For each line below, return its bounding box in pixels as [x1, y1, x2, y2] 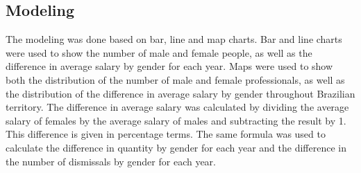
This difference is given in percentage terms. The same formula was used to [6, 127, 326, 141]
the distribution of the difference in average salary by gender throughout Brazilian [6, 86, 355, 100]
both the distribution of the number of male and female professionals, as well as [6, 72, 345, 86]
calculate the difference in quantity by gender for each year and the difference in [6, 140, 346, 154]
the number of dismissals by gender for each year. [6, 154, 217, 168]
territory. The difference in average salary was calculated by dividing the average [6, 100, 349, 114]
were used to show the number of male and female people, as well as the [6, 45, 312, 60]
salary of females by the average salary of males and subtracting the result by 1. [6, 113, 346, 127]
